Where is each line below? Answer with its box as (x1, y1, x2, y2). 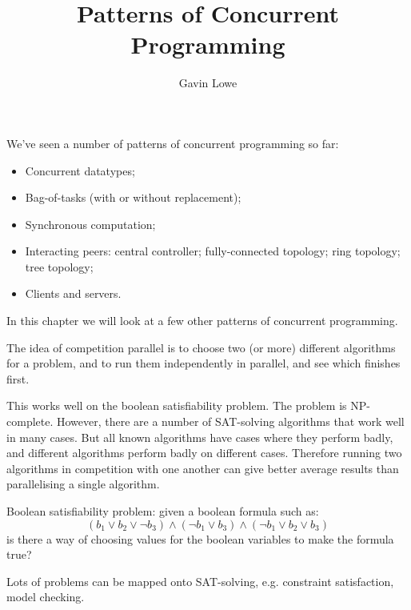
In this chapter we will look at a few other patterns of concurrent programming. (6, 312, 398, 329)
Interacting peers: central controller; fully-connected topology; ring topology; (25, 243, 401, 259)
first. (6, 370, 30, 387)
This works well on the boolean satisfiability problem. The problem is (6, 397, 347, 414)
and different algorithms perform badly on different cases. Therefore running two (6, 444, 402, 461)
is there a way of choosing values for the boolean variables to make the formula (6, 530, 394, 547)
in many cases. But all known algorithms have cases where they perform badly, (6, 428, 393, 445)
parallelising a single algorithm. (6, 476, 160, 492)
